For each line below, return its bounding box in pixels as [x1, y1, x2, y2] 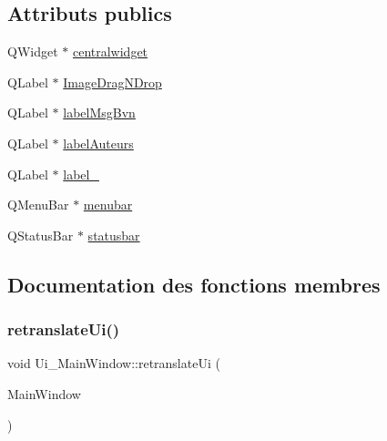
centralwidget [72, 42, 148, 61]
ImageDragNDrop [63, 72, 162, 91]
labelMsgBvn [63, 103, 136, 122]
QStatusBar [7, 225, 74, 244]
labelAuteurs [63, 133, 134, 152]
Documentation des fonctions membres [7, 270, 381, 298]
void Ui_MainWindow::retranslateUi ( [7, 354, 220, 373]
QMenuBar [7, 195, 69, 214]
